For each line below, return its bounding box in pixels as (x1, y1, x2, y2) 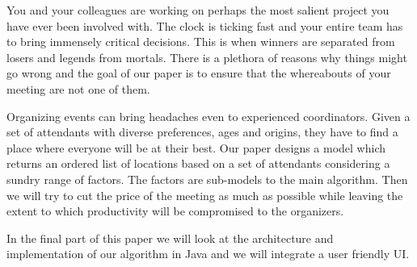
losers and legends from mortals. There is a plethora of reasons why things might (6, 48, 407, 65)
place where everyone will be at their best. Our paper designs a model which (6, 139, 386, 156)
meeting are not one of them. (6, 80, 150, 97)
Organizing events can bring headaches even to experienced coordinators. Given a (6, 107, 411, 124)
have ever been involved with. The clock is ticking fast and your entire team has (6, 17, 403, 34)
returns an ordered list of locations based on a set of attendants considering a (6, 155, 390, 172)
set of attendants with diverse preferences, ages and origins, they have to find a (6, 123, 398, 140)
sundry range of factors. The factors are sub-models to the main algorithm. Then (6, 170, 408, 187)
